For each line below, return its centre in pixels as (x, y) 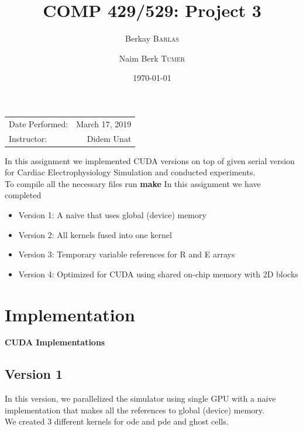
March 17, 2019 (104, 123)
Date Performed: (39, 123)
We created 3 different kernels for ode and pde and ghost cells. (117, 421)
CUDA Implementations (55, 342)
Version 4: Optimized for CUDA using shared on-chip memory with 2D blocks (158, 274)
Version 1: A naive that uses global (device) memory (112, 214)
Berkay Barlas (152, 38)
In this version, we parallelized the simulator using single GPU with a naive (140, 398)
